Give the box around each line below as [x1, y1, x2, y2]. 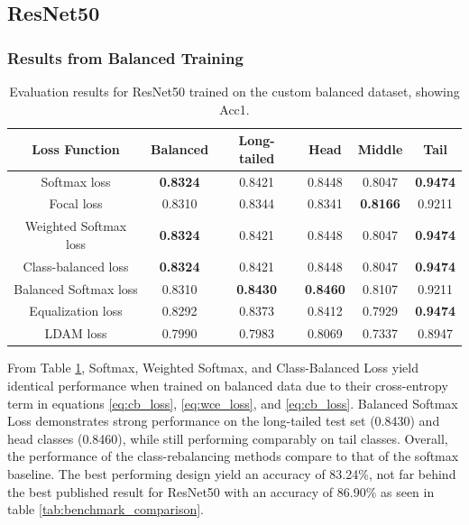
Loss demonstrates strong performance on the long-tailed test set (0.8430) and [7, 411, 440, 430]
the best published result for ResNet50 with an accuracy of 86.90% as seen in [7, 482, 435, 501]
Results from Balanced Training [7, 46, 244, 69]
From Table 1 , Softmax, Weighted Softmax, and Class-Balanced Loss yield [7, 358, 418, 377]
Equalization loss [29, 301, 123, 320]
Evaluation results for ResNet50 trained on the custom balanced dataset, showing [9, 82, 460, 100]
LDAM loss [44, 324, 107, 343]
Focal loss [49, 194, 103, 213]
